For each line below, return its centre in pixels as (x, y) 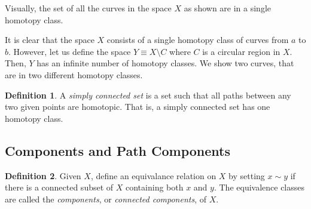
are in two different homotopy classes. (74, 74)
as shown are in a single (227, 8)
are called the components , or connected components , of (106, 199)
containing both (155, 187)
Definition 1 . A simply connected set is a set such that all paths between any (148, 95)
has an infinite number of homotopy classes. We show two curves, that (165, 63)
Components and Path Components (118, 150)
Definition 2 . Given (43, 175)
